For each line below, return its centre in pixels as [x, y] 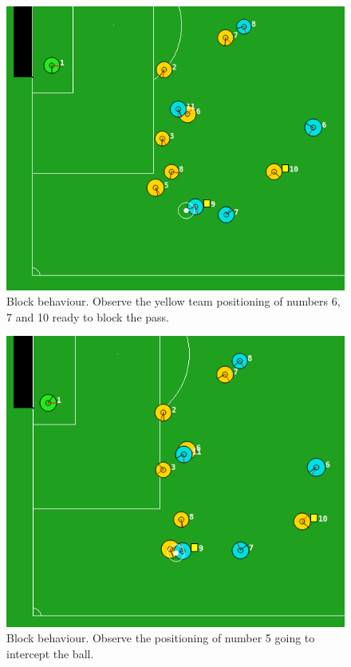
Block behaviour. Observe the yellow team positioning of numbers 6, [174, 301]
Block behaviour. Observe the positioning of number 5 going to [161, 638]
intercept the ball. [50, 653]
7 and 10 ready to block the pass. [88, 316]
